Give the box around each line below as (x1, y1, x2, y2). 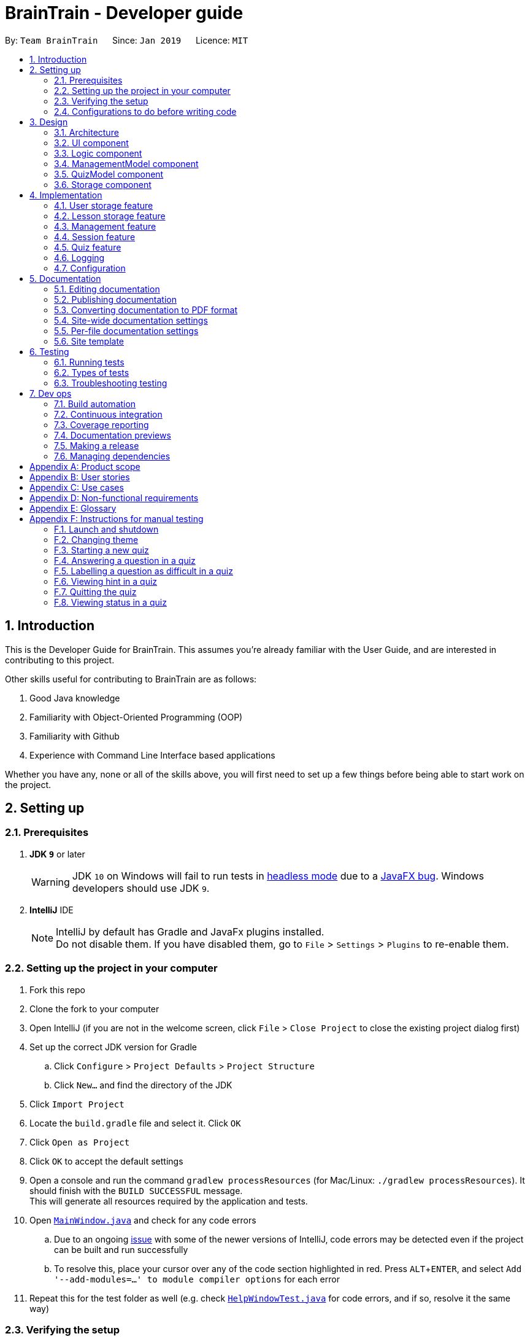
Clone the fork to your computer (29, 1003, 159, 1014)
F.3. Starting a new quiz (54, 544, 149, 555)
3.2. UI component (54, 137, 129, 148)
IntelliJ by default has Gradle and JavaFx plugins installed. (56, 925, 325, 938)
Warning (31, 875, 70, 888)
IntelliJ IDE (29, 904, 74, 915)
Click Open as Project (29, 1136, 130, 1147)
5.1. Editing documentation (54, 283, 160, 294)
